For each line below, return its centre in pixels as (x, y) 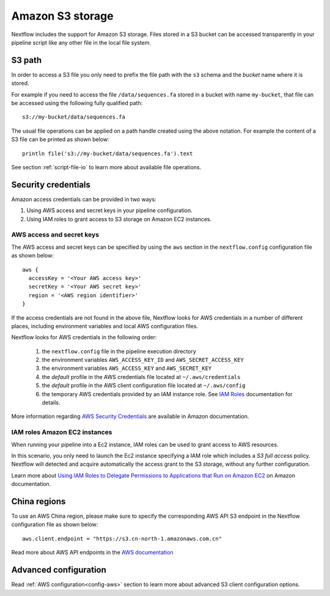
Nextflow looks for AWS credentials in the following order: (84, 337)
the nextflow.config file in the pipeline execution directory (119, 351)
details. (51, 403)
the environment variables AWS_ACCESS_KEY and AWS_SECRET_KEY (127, 368)
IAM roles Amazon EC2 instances (62, 432)
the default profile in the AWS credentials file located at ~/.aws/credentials (141, 377)
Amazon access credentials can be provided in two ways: (84, 199)
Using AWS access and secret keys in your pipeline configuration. (109, 210)
